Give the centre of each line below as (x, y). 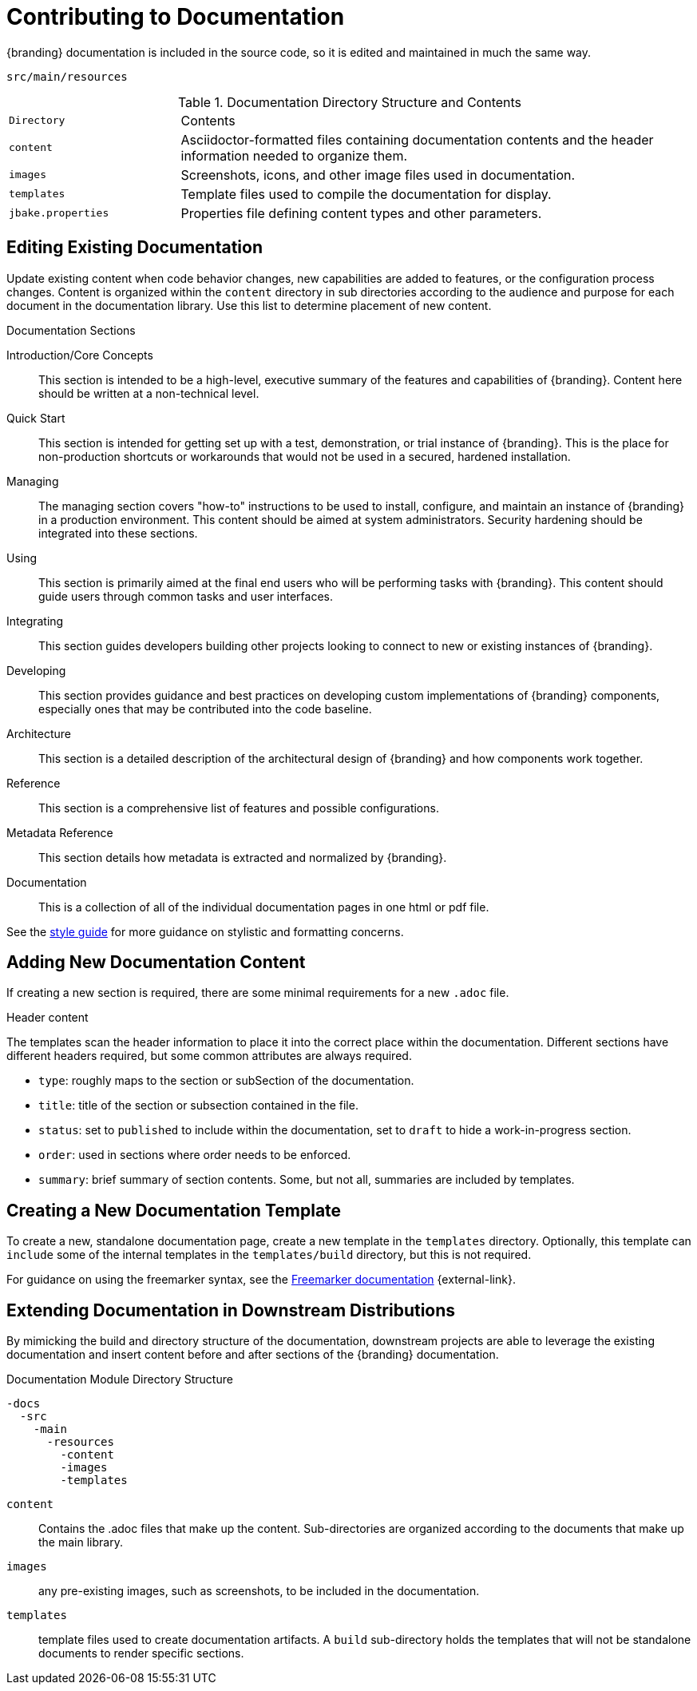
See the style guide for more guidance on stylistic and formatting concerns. (205, 931)
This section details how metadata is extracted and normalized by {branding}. (243, 857)
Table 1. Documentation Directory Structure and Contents (350, 102)
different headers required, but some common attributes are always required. (209, 1056)
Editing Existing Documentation (135, 248)
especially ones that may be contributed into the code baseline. (205, 709)
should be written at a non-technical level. (149, 393)
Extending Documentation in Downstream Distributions (231, 1310)
